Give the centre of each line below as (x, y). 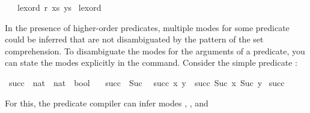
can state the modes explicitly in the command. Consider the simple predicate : (151, 62)
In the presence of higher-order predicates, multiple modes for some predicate (147, 27)
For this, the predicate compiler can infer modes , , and (107, 103)
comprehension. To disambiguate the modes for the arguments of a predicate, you (155, 51)
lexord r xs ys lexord (59, 7)
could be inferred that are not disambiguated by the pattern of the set (134, 39)
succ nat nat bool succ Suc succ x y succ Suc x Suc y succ (147, 82)
